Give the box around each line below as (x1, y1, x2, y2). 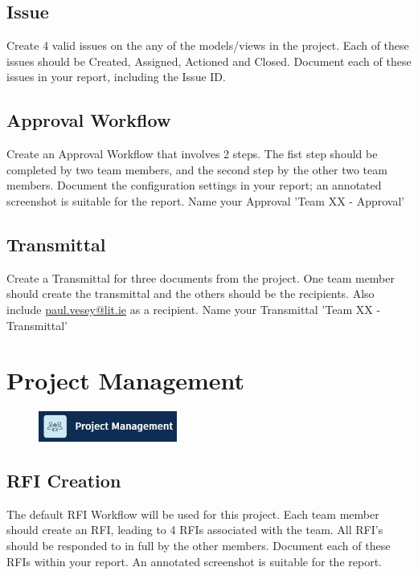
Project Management (6, 364, 245, 397)
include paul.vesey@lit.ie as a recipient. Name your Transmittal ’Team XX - (6, 300, 381, 317)
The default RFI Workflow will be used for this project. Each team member (6, 505, 379, 522)
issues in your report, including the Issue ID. (6, 68, 226, 85)
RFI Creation (6, 468, 121, 493)
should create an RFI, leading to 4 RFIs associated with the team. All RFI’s (6, 521, 383, 538)
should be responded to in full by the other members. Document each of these (6, 537, 391, 554)
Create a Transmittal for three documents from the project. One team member (6, 269, 395, 286)
